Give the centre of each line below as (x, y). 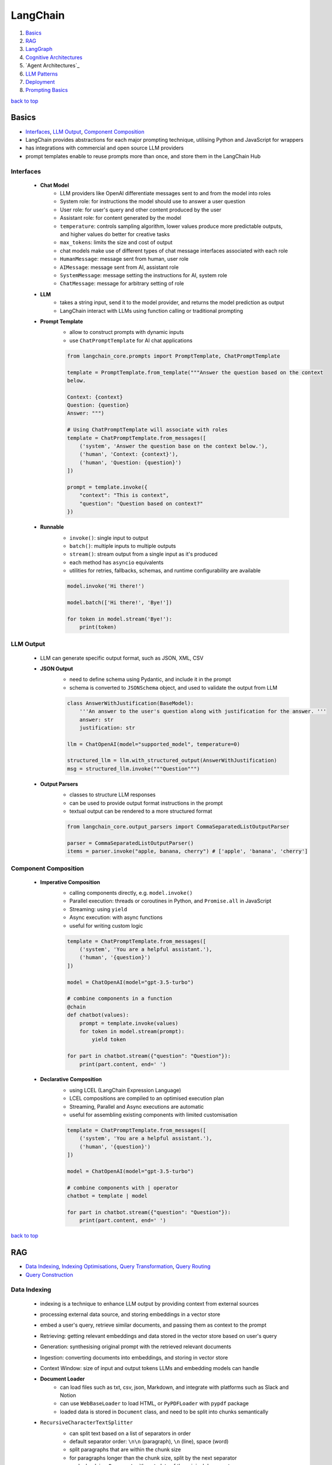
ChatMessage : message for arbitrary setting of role (122, 284)
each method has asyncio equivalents (117, 562)
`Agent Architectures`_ (53, 66)
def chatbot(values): (98, 1015)
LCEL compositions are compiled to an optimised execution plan (147, 1098)
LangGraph (39, 49)
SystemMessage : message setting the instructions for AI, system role (144, 275)
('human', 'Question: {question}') (130, 462)
